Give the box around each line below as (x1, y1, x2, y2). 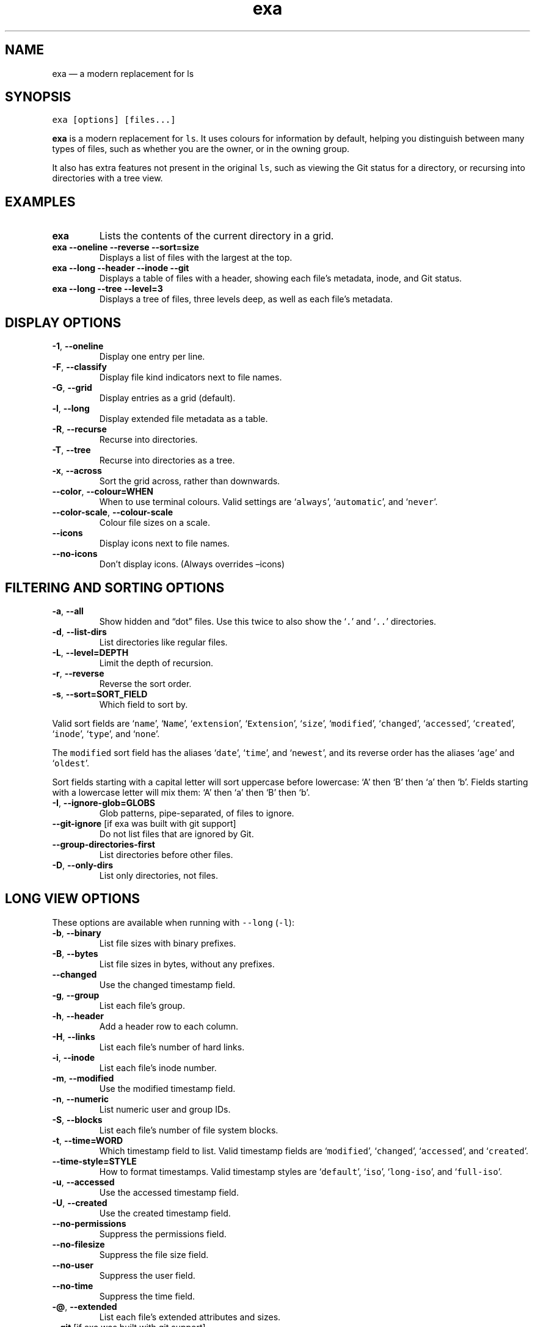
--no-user (52, 1259, 93, 1270)
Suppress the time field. (99, 1290, 195, 1301)
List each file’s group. (99, 1000, 185, 1011)
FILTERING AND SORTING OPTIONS (5, 580, 225, 595)
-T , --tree (52, 445, 91, 456)
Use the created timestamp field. (99, 1207, 231, 1218)
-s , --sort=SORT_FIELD (52, 688, 148, 699)
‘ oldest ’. (52, 757, 89, 768)
